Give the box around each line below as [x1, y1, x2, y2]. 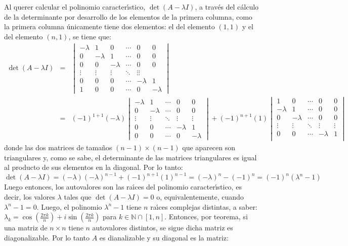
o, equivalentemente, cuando [156, 192, 244, 202]
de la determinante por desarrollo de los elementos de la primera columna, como [4, 11, 252, 22]
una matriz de [4, 222, 48, 233]
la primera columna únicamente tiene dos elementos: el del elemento [4, 21, 215, 32]
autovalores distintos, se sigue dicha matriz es [92, 222, 233, 233]
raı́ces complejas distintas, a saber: [150, 201, 257, 212]
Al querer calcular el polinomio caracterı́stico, [4, 2, 146, 12]
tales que [64, 192, 92, 202]
